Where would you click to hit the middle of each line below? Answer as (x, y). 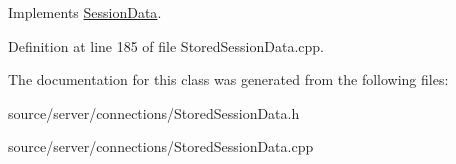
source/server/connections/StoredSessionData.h (154, 112)
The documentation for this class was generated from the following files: (228, 79)
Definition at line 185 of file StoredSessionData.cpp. (166, 45)
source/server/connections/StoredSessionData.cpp (161, 146)
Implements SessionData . (85, 12)
